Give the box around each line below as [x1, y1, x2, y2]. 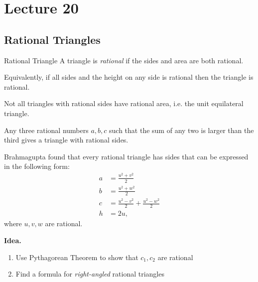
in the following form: [4, 161, 70, 171]
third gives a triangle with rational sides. [4, 135, 129, 145]
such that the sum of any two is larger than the [109, 125, 254, 135]
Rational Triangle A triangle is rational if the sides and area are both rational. [4, 55, 244, 65]
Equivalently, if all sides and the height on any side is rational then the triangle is [4, 72, 254, 82]
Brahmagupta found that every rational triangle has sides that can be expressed [4, 151, 249, 161]
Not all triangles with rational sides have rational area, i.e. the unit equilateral [4, 98, 244, 109]
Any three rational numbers [4, 125, 89, 135]
